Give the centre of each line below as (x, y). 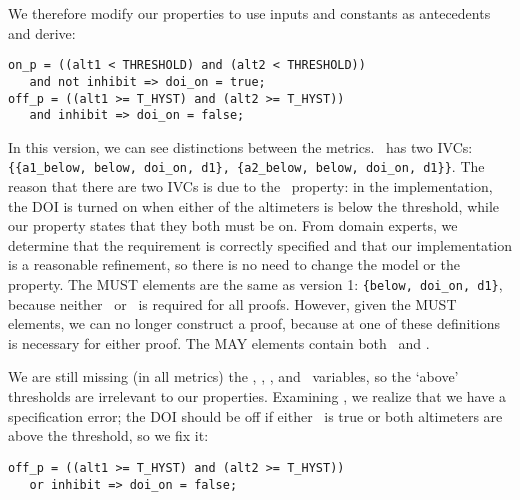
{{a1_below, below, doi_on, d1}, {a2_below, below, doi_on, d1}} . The (246, 166)
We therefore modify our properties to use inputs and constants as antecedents (249, 13)
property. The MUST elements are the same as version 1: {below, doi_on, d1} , (255, 284)
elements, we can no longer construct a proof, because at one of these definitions (254, 323)
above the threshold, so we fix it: (108, 435)
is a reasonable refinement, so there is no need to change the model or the (234, 264)
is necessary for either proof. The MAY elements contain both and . (219, 342)
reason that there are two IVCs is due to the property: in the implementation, (250, 186)
